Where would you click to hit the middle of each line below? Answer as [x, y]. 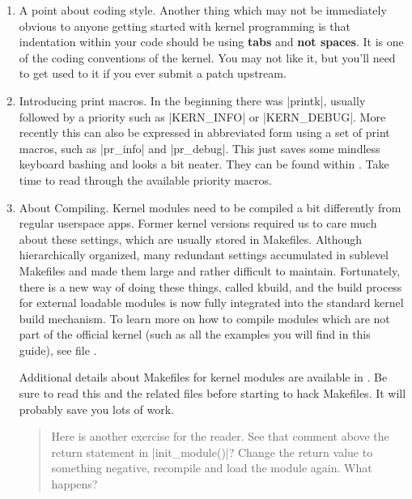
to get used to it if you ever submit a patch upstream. [153, 73]
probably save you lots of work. [96, 409]
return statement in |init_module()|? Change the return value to [212, 452]
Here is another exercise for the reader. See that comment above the [220, 436]
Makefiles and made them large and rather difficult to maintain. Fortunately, [210, 270]
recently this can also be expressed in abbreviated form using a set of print [204, 132]
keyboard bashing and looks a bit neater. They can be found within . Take [204, 164]
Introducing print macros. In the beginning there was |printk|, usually [192, 100]
